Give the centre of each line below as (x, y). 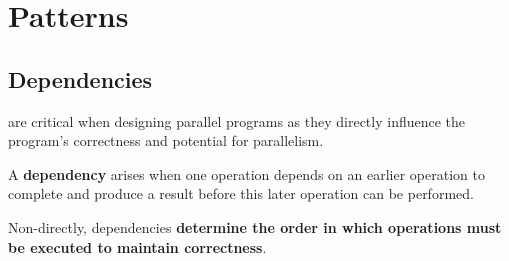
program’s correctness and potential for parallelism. (166, 140)
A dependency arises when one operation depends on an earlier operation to (246, 173)
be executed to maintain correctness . (137, 246)
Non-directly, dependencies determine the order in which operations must (255, 226)
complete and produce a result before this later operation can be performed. (241, 193)
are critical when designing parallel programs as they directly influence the (237, 120)
